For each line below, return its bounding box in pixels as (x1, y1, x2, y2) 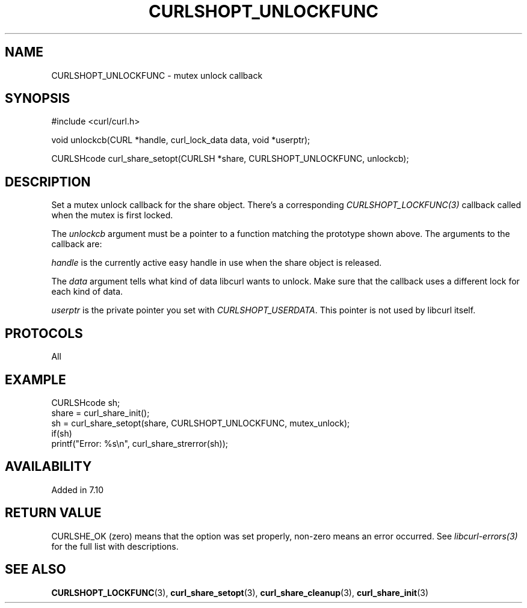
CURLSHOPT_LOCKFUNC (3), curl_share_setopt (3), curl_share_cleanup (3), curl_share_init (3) (51, 587, 429, 598)
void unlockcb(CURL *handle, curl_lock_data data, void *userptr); (51, 135, 310, 146)
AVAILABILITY (5, 459, 92, 474)
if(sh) (51, 428, 72, 438)
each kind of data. (51, 286, 123, 297)
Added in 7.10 (51, 484, 103, 495)
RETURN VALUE (5, 505, 102, 521)
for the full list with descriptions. (51, 541, 179, 551)
